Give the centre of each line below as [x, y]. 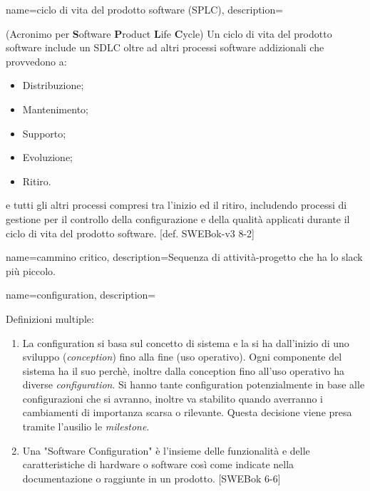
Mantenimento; [55, 109]
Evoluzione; [48, 157]
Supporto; [44, 133]
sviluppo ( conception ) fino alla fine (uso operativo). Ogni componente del [182, 357]
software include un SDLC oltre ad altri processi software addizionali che [165, 47]
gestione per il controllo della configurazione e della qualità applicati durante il [178, 218]
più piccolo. [31, 270]
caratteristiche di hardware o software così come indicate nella [158, 464]
